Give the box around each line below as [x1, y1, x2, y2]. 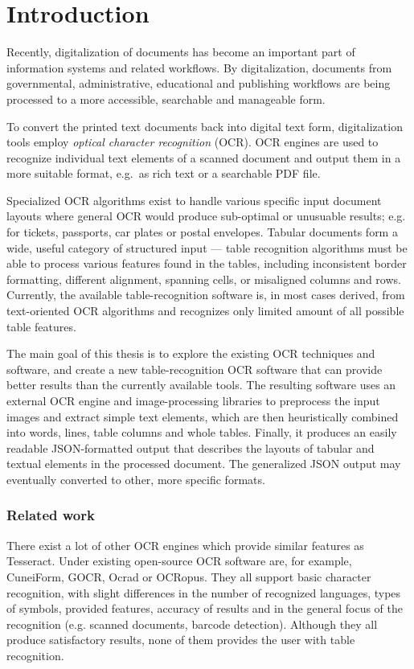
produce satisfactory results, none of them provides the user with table [6, 631, 355, 648]
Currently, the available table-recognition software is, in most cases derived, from [6, 286, 405, 303]
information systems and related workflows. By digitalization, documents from [6, 59, 392, 76]
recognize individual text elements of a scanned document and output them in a [6, 149, 401, 166]
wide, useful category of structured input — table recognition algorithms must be [6, 239, 408, 256]
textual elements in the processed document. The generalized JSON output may [6, 455, 401, 472]
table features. [6, 318, 76, 334]
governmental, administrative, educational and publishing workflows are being [6, 75, 391, 92]
